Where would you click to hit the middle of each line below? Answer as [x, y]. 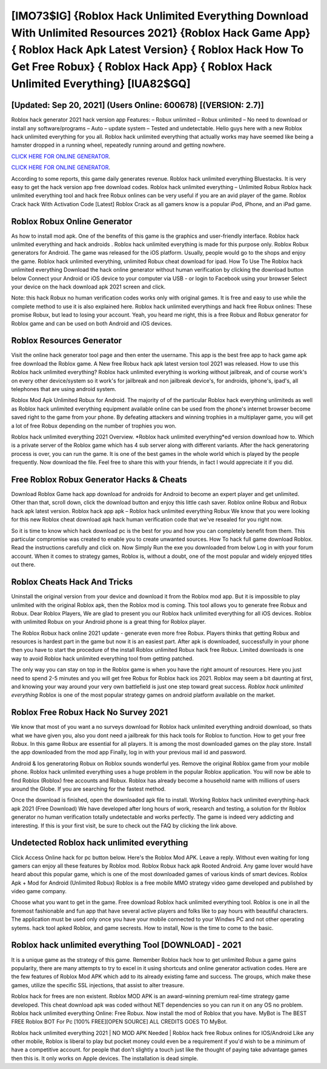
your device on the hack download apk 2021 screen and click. [88, 287]
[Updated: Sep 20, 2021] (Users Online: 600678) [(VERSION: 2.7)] [138, 105]
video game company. [39, 891]
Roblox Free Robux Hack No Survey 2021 [90, 712]
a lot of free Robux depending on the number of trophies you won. [94, 426]
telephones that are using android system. [64, 389]
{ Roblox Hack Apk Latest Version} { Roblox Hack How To [157, 50]
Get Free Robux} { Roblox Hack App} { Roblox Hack [142, 67]
